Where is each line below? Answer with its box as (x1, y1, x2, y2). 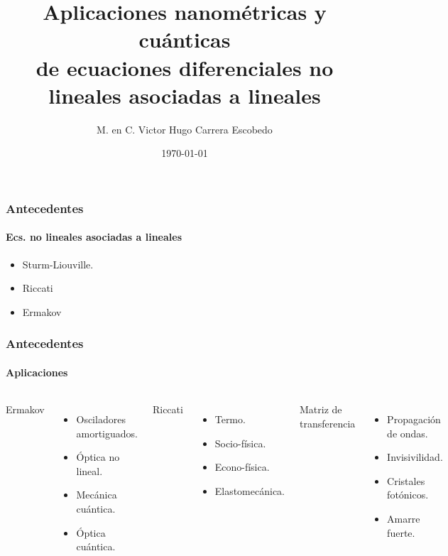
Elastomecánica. (214, 483, 285, 498)
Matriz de (299, 402, 342, 417)
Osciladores (76, 412, 126, 427)
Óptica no (76, 449, 120, 464)
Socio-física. (214, 435, 266, 450)
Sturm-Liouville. (22, 256, 94, 271)
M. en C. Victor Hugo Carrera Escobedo (97, 121, 273, 136)
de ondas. (387, 425, 428, 440)
